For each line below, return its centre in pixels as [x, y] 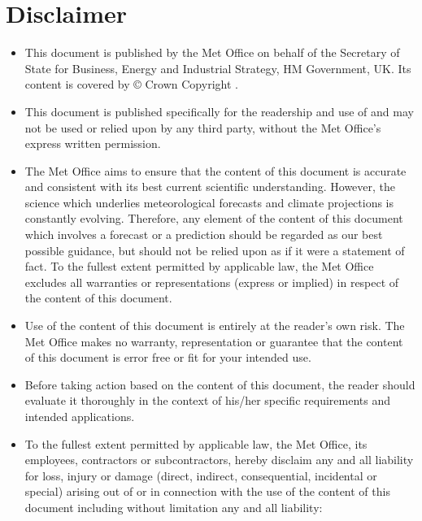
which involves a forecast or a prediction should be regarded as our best [204, 234]
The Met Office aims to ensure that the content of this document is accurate [215, 170]
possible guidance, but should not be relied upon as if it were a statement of [215, 250]
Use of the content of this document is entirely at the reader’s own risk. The [215, 326]
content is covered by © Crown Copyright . [131, 84]
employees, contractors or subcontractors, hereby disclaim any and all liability [219, 460]
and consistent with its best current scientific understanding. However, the [210, 187]
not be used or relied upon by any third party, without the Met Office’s [203, 127]
